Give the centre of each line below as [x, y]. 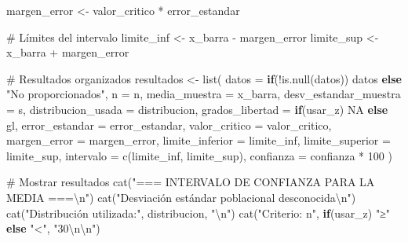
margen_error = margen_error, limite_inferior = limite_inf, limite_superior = [199, 140]
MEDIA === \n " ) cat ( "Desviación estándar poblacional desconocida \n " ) [181, 197]
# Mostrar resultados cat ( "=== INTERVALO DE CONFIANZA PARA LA [191, 182]
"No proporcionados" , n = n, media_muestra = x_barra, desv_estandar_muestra [204, 94]
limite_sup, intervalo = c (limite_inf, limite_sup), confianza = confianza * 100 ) [199, 155]
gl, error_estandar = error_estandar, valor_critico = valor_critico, [169, 125]
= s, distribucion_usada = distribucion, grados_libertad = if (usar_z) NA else [197, 109]
